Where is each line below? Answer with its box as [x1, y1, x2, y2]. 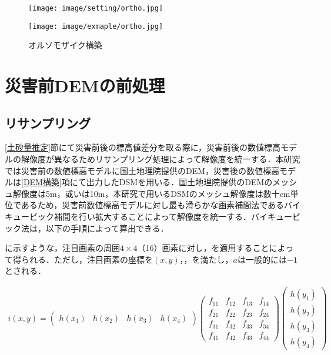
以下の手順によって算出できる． [45, 222, 169, 234]
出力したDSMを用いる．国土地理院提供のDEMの [86, 176, 273, 188]
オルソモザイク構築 [28, 39, 102, 51]
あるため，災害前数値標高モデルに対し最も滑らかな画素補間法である [21, 199, 285, 211]
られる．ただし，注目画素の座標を [21, 253, 153, 265]
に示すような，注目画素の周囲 [5, 242, 120, 254]
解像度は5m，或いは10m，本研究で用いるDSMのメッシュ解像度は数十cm [12, 187, 290, 199]
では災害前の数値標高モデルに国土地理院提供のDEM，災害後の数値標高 [5, 164, 280, 176]
